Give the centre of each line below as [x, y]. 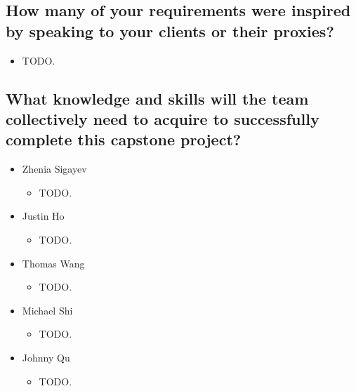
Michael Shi [47, 310]
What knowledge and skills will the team [157, 98]
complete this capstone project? [124, 139]
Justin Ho [43, 216]
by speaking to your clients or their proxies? [170, 31]
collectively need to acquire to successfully [163, 118]
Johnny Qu [46, 357]
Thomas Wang [53, 263]
